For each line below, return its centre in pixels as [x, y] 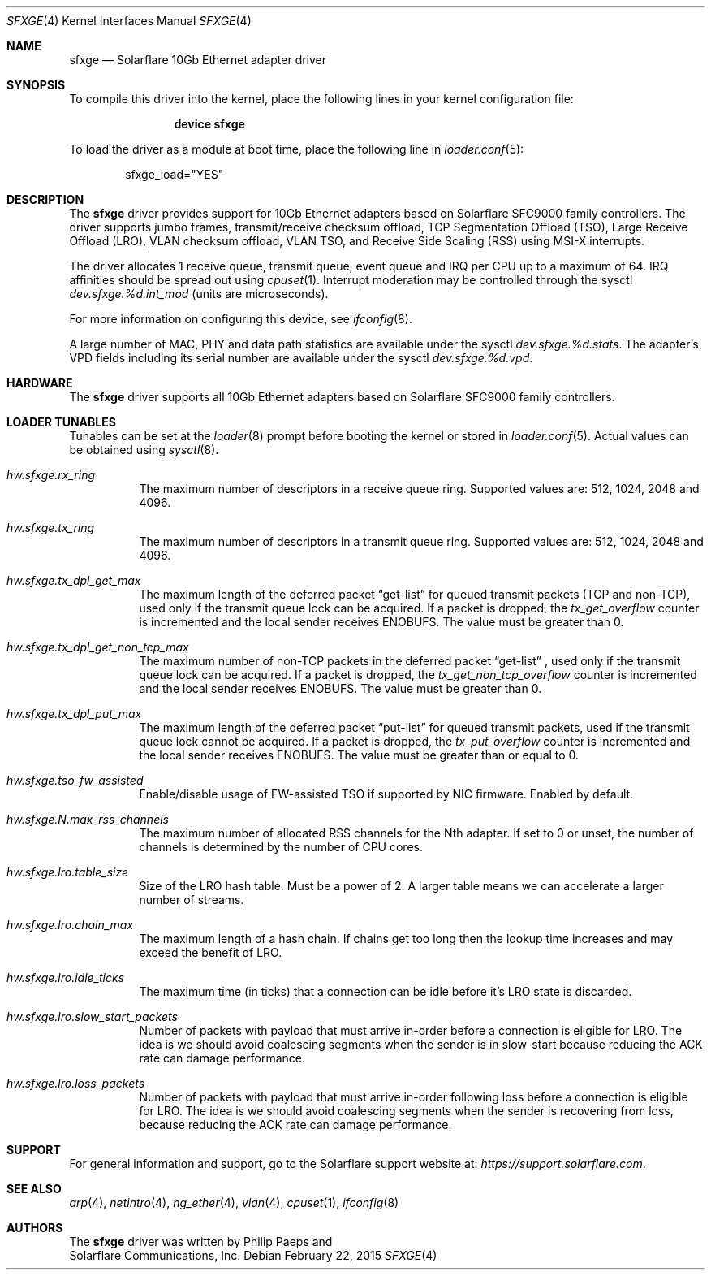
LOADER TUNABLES [61, 422]
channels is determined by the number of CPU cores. [281, 847]
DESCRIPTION [45, 199]
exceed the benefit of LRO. [211, 952]
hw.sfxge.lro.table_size [68, 872]
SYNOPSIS [36, 85]
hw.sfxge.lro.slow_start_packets [92, 1016]
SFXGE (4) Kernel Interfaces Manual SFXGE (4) [129, 21]
